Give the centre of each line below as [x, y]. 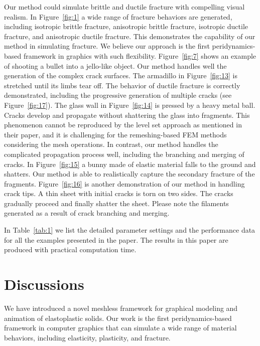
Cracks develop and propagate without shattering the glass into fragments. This [127, 115]
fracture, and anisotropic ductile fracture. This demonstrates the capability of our [130, 36]
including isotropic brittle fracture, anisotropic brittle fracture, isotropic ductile [126, 26]
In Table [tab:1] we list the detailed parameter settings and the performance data [130, 230]
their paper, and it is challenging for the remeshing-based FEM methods [115, 134]
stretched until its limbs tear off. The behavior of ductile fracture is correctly [122, 85]
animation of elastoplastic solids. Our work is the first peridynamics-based [118, 318]
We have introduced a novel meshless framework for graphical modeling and [121, 308]
